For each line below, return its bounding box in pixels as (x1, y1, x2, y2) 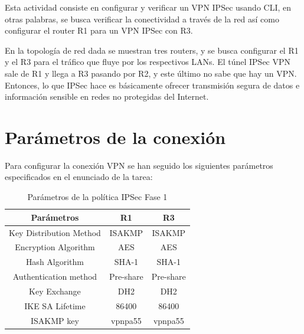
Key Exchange (29, 284, 81, 297)
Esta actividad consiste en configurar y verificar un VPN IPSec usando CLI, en (5, 1, 292, 13)
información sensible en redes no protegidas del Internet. (5, 90, 209, 103)
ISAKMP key (31, 314, 79, 326)
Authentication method (12, 270, 97, 283)
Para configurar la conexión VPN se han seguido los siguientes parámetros (5, 159, 273, 171)
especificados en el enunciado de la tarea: (5, 171, 153, 183)
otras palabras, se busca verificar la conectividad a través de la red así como (5, 12, 279, 25)
